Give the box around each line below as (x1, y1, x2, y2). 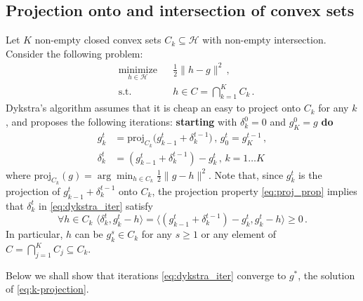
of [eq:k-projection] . (6, 281, 89, 296)
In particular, (6, 227, 63, 241)
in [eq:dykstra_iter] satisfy (39, 198, 154, 213)
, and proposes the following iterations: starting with (6, 114, 237, 129)
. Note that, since (208, 167, 284, 182)
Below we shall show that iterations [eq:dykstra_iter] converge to (6, 267, 286, 282)
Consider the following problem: (6, 46, 143, 60)
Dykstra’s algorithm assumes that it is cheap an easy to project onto (6, 100, 301, 115)
